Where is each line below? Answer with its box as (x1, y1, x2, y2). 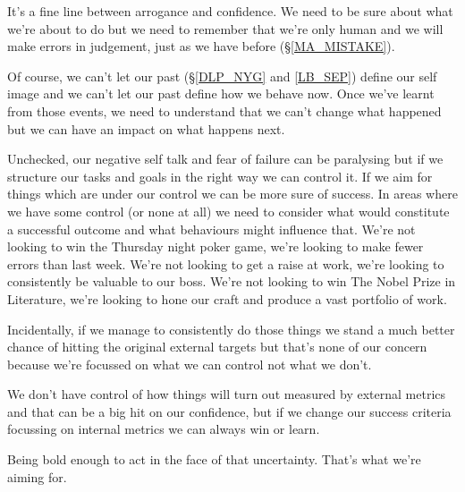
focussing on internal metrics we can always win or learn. (7, 420, 320, 438)
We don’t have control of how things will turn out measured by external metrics (7, 385, 446, 403)
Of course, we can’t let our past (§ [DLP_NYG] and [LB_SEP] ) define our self (7, 66, 437, 85)
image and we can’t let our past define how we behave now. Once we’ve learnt (7, 84, 435, 103)
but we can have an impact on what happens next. (7, 119, 285, 138)
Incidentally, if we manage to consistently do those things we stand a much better (7, 319, 455, 338)
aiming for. (7, 467, 67, 486)
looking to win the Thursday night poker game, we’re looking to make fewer (7, 237, 424, 256)
